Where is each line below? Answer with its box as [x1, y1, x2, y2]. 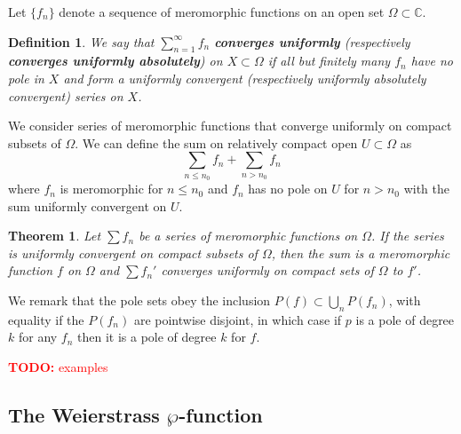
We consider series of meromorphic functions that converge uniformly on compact [8, 116, 452, 135]
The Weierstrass [8, 401, 160, 429]
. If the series [371, 226, 444, 245]
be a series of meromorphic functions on [139, 226, 358, 245]
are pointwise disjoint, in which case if [133, 310, 342, 328]
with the [403, 179, 449, 198]
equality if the [8, 310, 84, 328]
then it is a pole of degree [77, 327, 217, 346]
